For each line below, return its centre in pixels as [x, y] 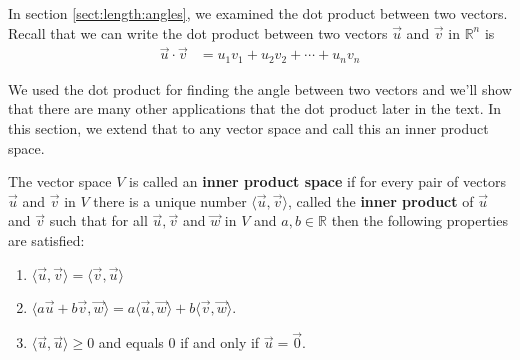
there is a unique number [170, 200]
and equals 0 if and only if [179, 342]
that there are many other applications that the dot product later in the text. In [255, 108]
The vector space [60, 181]
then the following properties [419, 220]
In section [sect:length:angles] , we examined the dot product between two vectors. [258, 13]
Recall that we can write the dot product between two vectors [198, 32]
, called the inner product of [381, 200]
